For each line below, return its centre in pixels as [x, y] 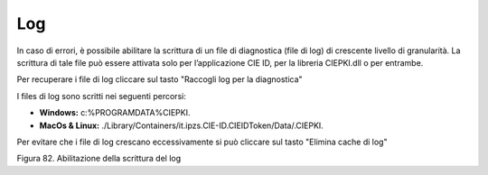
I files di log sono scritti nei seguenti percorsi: [102, 96]
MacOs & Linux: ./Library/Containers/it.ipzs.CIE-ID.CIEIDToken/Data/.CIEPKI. [182, 125]
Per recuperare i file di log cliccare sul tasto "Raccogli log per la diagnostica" [160, 79]
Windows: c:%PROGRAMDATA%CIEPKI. [115, 113]
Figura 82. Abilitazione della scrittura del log [99, 159]
